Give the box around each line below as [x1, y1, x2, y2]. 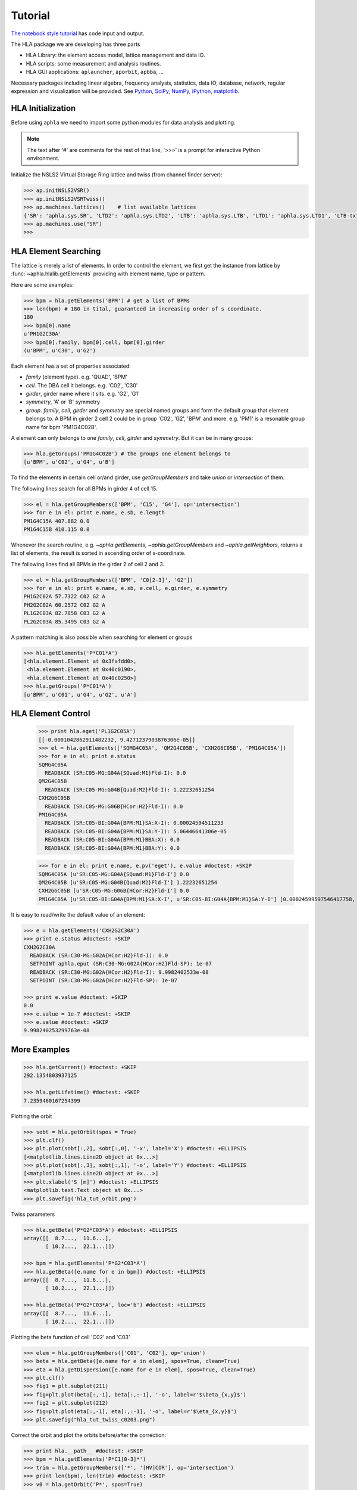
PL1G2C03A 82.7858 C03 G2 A [23, 610, 105, 617]
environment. [27, 154, 59, 162]
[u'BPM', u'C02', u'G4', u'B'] [23, 459, 115, 465]
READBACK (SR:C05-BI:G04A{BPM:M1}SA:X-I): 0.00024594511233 [45, 819, 224, 827]
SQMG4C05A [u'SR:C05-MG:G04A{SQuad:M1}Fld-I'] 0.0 [38, 871, 190, 877]
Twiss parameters [11, 1210, 55, 1218]
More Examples [11, 1044, 70, 1054]
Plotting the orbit [11, 1112, 52, 1120]
